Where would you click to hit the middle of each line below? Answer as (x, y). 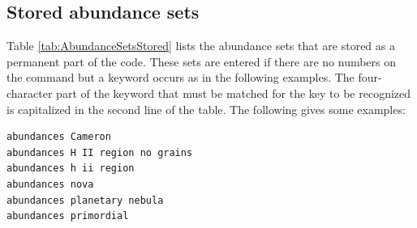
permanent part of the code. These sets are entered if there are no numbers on (202, 61)
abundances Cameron (59, 137)
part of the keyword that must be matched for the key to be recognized (234, 93)
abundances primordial (68, 216)
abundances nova (50, 184)
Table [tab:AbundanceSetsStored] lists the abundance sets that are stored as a (201, 46)
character (30, 93)
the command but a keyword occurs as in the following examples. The (181, 77)
